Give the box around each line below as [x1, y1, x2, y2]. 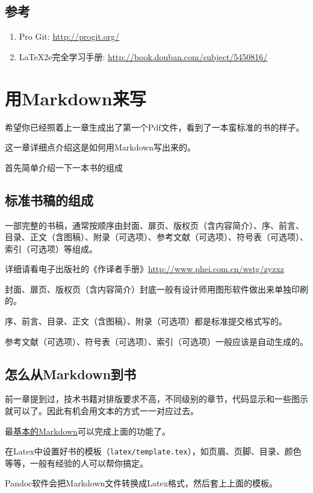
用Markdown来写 [5, 85, 146, 110]
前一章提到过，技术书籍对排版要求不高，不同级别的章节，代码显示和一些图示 [5, 392, 308, 405]
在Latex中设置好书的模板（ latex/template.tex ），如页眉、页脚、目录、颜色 [5, 445, 302, 457]
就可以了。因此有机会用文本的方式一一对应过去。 [5, 405, 199, 417]
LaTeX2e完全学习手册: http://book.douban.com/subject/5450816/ [19, 50, 268, 63]
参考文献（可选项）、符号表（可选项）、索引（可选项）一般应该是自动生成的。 [5, 335, 308, 347]
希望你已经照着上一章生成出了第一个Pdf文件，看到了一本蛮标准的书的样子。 [5, 120, 305, 133]
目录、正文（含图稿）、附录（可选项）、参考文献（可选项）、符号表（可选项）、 [5, 231, 308, 243]
